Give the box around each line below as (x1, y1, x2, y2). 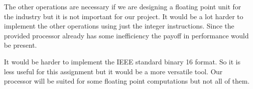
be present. (4, 40, 37, 50)
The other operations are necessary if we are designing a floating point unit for (4, 1, 241, 11)
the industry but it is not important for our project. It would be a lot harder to (4, 11, 243, 21)
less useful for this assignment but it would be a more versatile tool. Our (4, 66, 223, 76)
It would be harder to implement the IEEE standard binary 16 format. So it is (4, 56, 241, 66)
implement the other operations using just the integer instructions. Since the (4, 21, 234, 31)
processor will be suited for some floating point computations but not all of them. (4, 76, 250, 86)
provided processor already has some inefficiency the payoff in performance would (4, 30, 249, 40)
